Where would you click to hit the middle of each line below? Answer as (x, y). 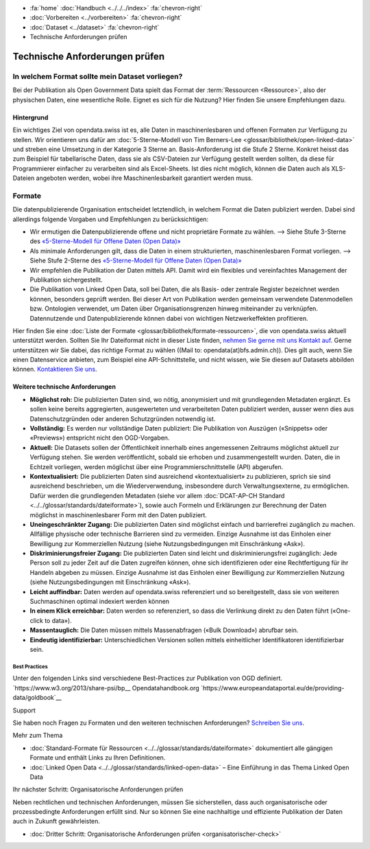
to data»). (58, 620)
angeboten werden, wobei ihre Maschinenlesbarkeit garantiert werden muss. (145, 178)
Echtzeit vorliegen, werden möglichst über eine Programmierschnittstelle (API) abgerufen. (157, 466)
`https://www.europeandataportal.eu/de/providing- (273, 688)
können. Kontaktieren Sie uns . (55, 369)
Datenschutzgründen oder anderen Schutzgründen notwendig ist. (123, 418)
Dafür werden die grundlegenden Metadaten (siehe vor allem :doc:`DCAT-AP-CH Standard (157, 495)
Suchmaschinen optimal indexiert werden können (100, 602)
